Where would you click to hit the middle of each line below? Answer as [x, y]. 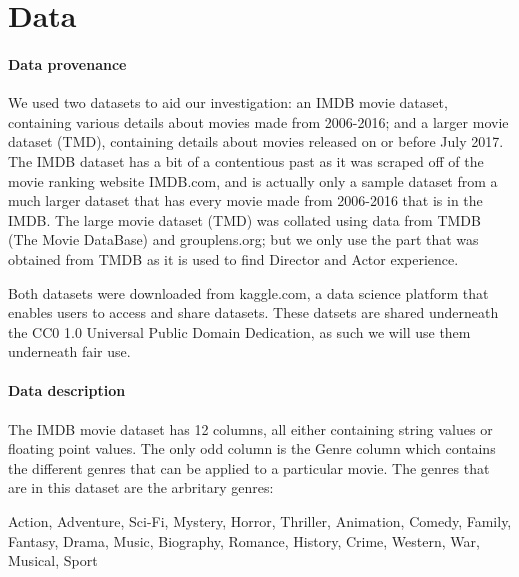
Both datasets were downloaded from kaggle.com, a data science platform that [248, 292]
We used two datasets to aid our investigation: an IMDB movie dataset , [228, 102]
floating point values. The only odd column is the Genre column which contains [252, 448]
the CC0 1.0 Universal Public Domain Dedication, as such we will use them [239, 331]
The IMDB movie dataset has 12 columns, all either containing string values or [250, 428]
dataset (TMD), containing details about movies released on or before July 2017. [256, 141]
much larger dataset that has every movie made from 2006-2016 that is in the [245, 200]
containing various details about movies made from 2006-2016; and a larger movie [258, 121]
